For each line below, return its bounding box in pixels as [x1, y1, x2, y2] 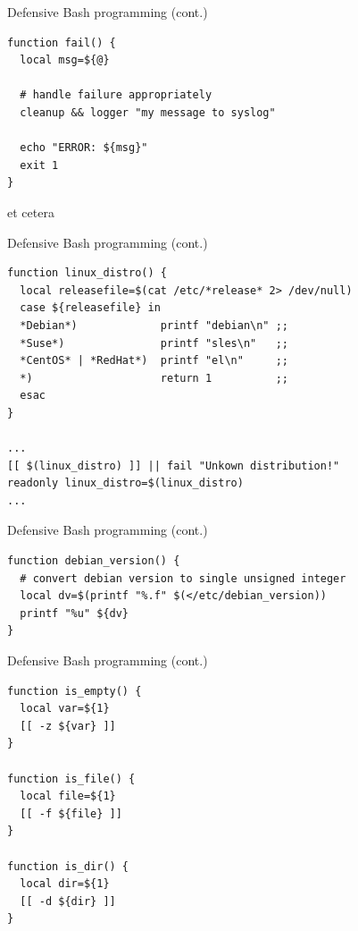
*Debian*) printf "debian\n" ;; [20, 318, 288, 332]
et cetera [7, 202, 54, 221]
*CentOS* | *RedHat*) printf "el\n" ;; [20, 354, 288, 368]
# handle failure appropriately [20, 89, 212, 102]
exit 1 [20, 158, 59, 172]
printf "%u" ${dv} [20, 606, 129, 620]
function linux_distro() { [7, 267, 167, 280]
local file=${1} [20, 790, 116, 803]
